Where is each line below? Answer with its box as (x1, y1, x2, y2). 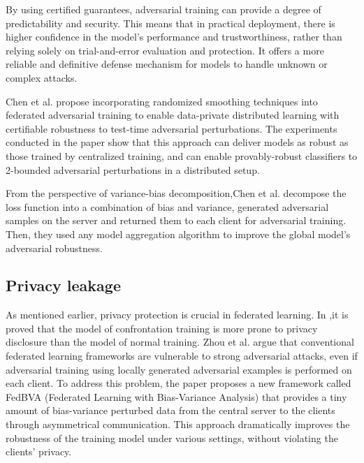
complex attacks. (6, 70, 78, 84)
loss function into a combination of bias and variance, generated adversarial (6, 199, 329, 214)
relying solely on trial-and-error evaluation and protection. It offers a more (6, 43, 324, 57)
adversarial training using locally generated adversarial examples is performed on (6, 362, 352, 376)
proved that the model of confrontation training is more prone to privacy (6, 321, 318, 335)
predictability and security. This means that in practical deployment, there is (6, 15, 335, 30)
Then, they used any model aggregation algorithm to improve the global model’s (6, 226, 351, 241)
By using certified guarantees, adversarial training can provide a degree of (6, 2, 321, 16)
